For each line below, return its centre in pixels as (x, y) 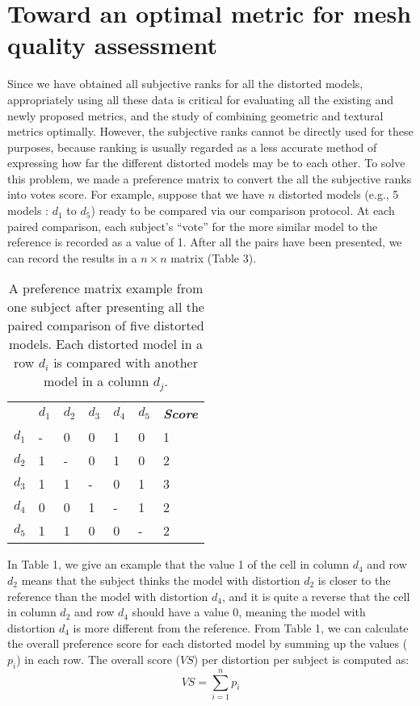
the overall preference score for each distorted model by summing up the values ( (208, 643)
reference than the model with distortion (108, 596)
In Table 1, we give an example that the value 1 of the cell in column (178, 564)
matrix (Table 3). (214, 257)
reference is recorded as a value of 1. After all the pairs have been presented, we (205, 242)
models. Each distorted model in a (105, 344)
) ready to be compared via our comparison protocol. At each (243, 210)
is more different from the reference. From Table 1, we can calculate (241, 627)
